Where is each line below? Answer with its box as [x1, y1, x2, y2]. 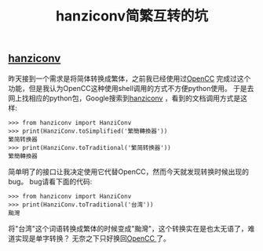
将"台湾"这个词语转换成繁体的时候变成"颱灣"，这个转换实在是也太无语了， [8, 224, 249, 233]
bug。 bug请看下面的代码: [8, 176, 93, 186]
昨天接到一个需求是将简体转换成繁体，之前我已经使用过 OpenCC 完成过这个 [8, 74, 251, 83]
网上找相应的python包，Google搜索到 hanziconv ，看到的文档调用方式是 [8, 93, 241, 103]
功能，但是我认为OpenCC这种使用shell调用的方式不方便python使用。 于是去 [8, 83, 254, 93]
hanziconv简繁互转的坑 [55, 7, 209, 25]
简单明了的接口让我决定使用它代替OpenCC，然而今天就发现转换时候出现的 [8, 166, 250, 176]
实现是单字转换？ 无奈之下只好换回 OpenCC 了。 [14, 233, 171, 243]
